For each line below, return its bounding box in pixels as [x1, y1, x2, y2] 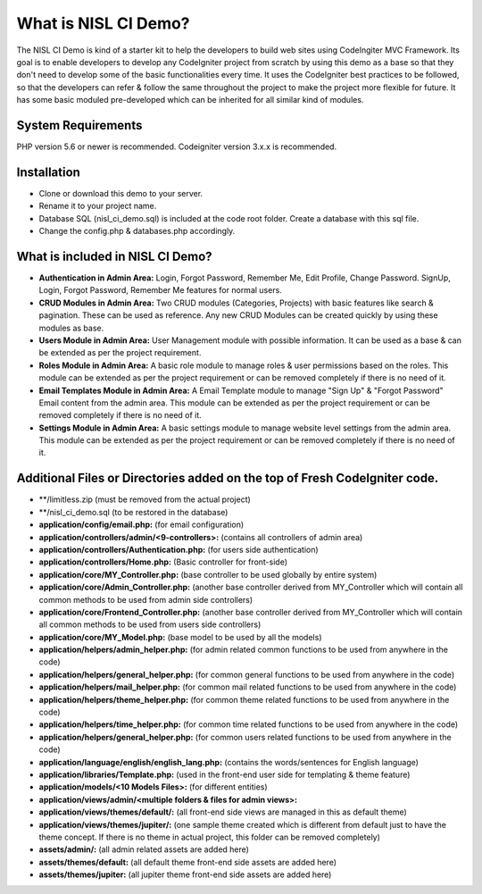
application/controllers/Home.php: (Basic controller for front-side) [38, 556, 288, 567]
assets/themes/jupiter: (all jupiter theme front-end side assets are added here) [38, 869, 332, 880]
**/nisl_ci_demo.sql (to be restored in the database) [38, 506, 229, 517]
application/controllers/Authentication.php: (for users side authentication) [38, 544, 319, 555]
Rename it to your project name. [38, 201, 157, 212]
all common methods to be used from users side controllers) [38, 619, 262, 630]
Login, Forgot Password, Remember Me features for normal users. [38, 285, 283, 296]
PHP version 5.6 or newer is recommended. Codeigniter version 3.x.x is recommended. [16, 141, 337, 152]
